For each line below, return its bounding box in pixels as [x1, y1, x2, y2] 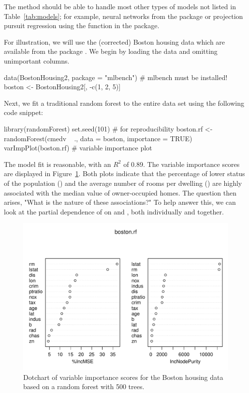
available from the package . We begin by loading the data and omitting [4, 46, 218, 56]
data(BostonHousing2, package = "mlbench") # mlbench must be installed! [4, 72, 228, 82]
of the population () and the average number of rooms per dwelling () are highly [4, 178, 242, 188]
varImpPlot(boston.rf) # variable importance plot [4, 143, 152, 153]
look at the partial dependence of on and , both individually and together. [4, 206, 224, 216]
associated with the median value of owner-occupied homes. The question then [4, 187, 236, 197]
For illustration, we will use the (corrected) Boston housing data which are [4, 36, 225, 47]
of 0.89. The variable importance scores [123, 159, 240, 169]
